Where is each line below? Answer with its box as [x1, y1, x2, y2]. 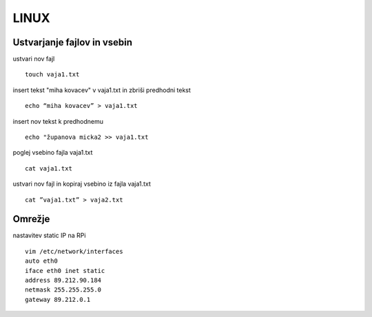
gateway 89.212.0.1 [25, 296, 91, 303]
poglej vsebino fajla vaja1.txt [12, 149, 93, 157]
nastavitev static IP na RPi [12, 231, 86, 240]
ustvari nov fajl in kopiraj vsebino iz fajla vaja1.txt [12, 179, 152, 188]
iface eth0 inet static [25, 267, 105, 274]
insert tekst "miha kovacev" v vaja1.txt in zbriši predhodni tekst [12, 86, 191, 94]
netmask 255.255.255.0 [25, 286, 102, 294]
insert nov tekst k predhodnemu [12, 117, 103, 125]
